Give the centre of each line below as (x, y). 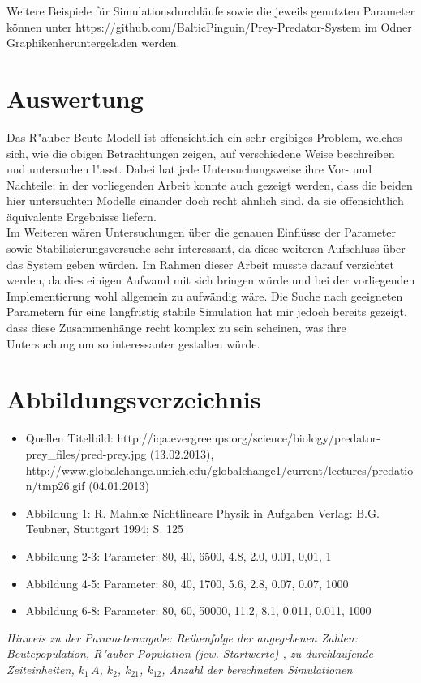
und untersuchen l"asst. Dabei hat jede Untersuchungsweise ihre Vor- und (189, 169)
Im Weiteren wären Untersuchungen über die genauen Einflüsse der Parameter (202, 232)
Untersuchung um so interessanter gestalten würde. (133, 343)
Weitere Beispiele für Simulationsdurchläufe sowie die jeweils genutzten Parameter (211, 11)
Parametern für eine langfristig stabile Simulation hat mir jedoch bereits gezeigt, (207, 312)
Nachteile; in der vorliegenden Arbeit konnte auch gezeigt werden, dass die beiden (210, 184)
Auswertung (75, 98)
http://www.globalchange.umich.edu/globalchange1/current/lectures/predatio (219, 470)
